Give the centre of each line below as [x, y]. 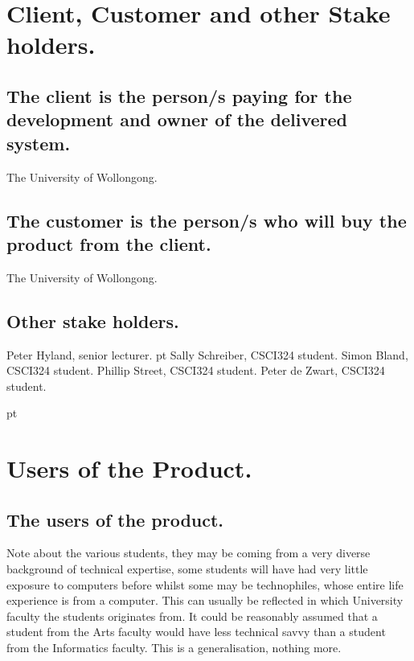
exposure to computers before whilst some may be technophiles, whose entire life [205, 584]
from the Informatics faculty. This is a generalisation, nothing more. [174, 648]
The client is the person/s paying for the [179, 95]
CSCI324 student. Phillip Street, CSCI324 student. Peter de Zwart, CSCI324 [196, 370]
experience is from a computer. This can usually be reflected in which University [205, 600]
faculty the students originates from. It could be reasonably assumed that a [192, 616]
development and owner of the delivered [177, 119]
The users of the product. [115, 519]
